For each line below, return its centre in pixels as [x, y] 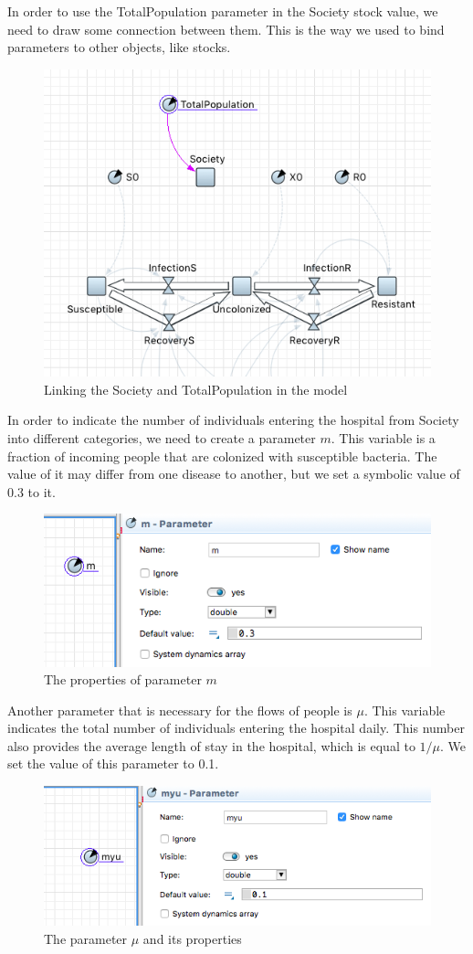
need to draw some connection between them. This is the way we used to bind [226, 29]
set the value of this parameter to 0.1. [113, 763]
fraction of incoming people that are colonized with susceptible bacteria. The [222, 456]
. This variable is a [383, 438]
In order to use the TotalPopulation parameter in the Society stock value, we [223, 11]
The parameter [86, 938]
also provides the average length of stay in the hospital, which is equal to [211, 745]
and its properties [192, 938]
